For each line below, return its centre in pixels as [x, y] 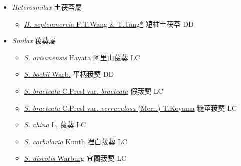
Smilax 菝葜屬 [34, 41]
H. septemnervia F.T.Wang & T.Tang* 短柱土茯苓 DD [109, 24]
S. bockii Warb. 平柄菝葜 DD [69, 74]
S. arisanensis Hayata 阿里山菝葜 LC [82, 57]
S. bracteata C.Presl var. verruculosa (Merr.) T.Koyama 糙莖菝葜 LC [130, 107]
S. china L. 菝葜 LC [55, 124]
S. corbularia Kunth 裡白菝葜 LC [76, 141]
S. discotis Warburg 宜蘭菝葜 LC [75, 158]
